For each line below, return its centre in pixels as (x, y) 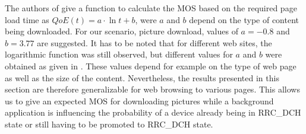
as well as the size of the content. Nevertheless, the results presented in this (142, 77)
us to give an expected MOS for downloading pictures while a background (139, 100)
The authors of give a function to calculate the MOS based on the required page (151, 8)
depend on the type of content (244, 19)
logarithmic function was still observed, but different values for (119, 54)
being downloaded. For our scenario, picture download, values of (122, 31)
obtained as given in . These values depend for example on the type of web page (151, 66)
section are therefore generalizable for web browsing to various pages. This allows (152, 89)
